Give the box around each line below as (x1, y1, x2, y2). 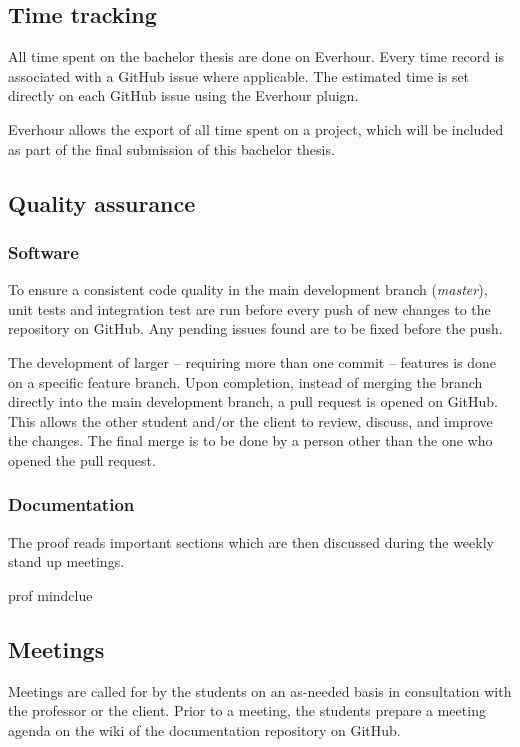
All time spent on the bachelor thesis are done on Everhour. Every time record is (8, 46, 505, 67)
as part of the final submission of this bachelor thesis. (8, 138, 335, 159)
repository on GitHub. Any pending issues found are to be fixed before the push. (8, 318, 503, 339)
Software (8, 239, 79, 264)
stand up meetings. (8, 551, 125, 572)
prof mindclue (8, 584, 93, 605)
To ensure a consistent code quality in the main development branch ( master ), (8, 279, 488, 300)
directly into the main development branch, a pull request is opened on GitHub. (8, 391, 499, 412)
